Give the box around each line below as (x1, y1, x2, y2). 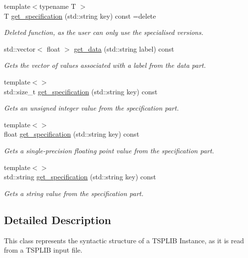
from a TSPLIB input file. (4, 245, 83, 255)
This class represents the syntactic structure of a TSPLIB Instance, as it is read (4, 235, 244, 245)
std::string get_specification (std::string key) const (4, 172, 156, 182)
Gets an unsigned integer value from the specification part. (4, 103, 179, 113)
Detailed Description (4, 212, 111, 227)
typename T (39, 1, 76, 11)
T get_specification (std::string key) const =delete (4, 10, 156, 21)
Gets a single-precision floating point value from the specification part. (4, 145, 214, 155)
